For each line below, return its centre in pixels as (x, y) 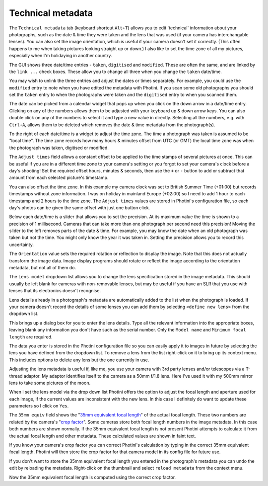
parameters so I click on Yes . (39, 406)
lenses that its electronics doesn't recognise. (55, 291)
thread (16, 376)
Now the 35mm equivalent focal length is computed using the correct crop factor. (93, 477)
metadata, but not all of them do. (43, 268)
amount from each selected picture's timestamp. (59, 178)
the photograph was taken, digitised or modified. (59, 148)
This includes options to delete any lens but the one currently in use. (79, 360)
